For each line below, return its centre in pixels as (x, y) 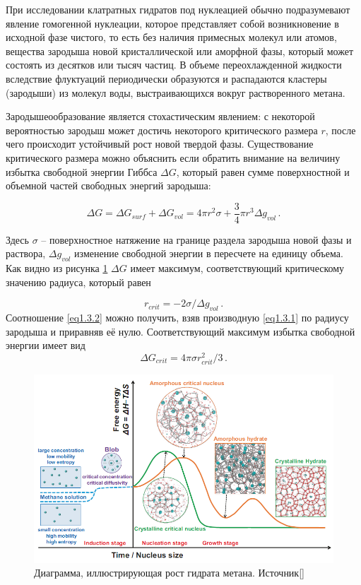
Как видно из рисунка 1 (57, 268)
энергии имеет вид (46, 345)
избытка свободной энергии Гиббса (82, 171)
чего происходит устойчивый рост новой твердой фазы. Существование (160, 144)
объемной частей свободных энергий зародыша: (108, 185)
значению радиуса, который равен (78, 282)
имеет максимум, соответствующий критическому (237, 268)
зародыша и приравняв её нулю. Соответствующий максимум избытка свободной (180, 331)
